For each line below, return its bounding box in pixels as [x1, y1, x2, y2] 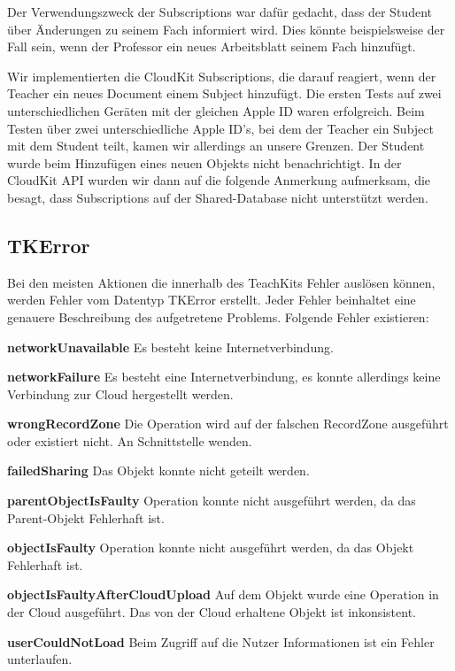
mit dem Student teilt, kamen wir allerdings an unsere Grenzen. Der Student [7, 136, 425, 155]
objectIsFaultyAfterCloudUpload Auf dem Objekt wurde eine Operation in [7, 585, 439, 604]
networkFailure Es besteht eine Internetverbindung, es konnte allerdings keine [7, 367, 441, 386]
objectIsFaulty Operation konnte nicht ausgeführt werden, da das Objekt [7, 538, 414, 557]
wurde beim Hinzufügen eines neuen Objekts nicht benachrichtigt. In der [7, 153, 402, 172]
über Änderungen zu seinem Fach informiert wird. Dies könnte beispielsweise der [7, 19, 445, 38]
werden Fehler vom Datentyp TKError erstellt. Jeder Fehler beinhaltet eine [7, 290, 416, 309]
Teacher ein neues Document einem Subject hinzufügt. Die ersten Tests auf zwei [7, 84, 442, 103]
